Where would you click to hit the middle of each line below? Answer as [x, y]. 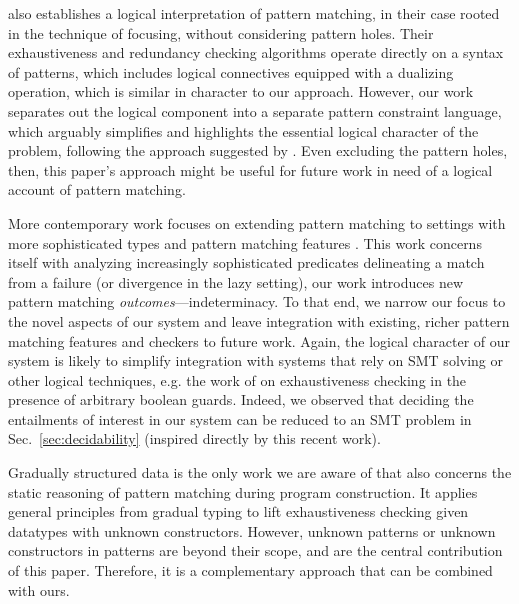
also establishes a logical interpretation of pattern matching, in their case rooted [254, 13]
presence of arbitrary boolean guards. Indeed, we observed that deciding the [241, 399]
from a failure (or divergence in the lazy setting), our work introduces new [236, 281]
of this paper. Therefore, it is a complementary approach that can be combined [250, 570]
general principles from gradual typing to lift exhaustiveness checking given [238, 511]
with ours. [39, 589]
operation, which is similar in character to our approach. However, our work [241, 91]
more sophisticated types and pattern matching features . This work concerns [245, 242]
